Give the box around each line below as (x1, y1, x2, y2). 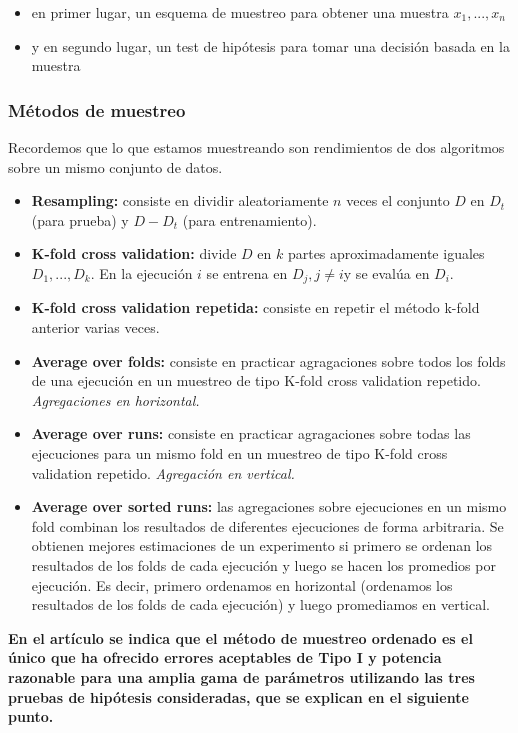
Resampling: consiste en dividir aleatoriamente (31, 190, 329, 211)
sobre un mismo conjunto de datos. (8, 156, 223, 177)
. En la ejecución (90, 262, 193, 283)
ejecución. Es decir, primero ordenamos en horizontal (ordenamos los (31, 574, 453, 595)
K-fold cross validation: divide (31, 243, 237, 264)
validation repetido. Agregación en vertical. (31, 462, 295, 483)
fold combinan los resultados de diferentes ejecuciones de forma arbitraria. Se (31, 515, 504, 536)
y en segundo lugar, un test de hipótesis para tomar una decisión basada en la (31, 35, 510, 56)
